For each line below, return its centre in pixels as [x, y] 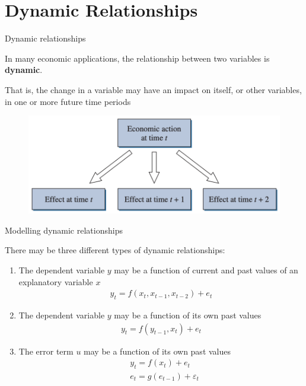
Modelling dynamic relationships [64, 230]
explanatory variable [56, 281]
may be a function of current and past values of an [206, 269]
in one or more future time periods [68, 101]
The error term [46, 351]
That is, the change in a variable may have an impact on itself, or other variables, [153, 89]
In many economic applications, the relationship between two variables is [137, 58]
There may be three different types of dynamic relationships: [115, 250]
